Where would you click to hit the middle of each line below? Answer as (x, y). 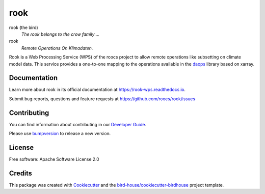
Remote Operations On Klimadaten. (57, 48)
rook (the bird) (24, 28)
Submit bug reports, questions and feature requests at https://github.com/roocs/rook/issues (102, 99)
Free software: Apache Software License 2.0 (54, 159)
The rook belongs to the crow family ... (61, 34)
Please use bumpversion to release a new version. (60, 134)
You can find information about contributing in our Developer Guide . (78, 124)
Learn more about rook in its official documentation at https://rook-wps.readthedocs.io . (97, 90)
